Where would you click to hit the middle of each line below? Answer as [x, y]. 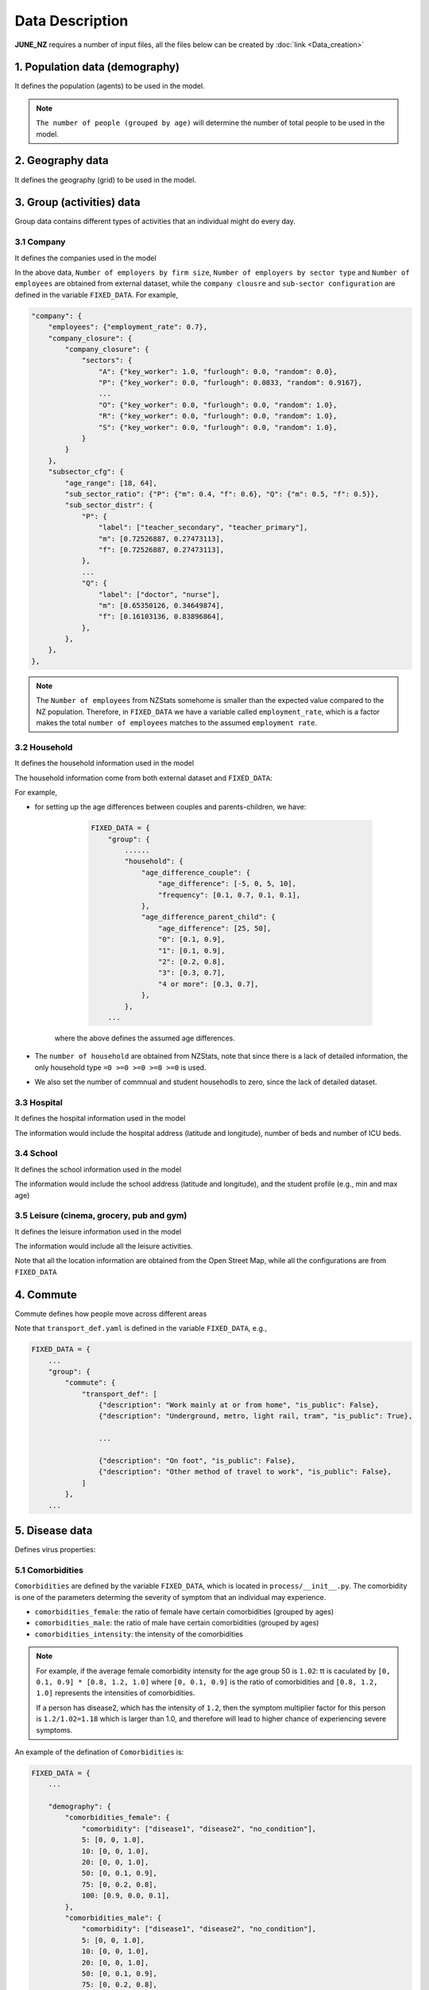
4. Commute [46, 1295]
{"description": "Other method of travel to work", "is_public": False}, [245, 1472]
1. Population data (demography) [97, 67]
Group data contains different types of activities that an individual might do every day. [155, 221]
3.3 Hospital [39, 1102]
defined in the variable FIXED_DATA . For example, [97, 295]
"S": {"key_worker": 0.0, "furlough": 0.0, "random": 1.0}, [218, 427]
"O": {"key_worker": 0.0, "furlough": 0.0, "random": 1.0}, [218, 405]
